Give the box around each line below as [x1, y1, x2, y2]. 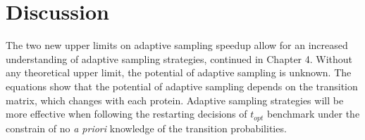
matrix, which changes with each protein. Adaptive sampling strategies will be [6, 92, 344, 107]
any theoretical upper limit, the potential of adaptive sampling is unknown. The [6, 65, 352, 80]
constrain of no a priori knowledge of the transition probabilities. [6, 120, 287, 135]
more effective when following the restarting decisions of [6, 106, 247, 121]
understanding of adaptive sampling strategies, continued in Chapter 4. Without [6, 51, 353, 66]
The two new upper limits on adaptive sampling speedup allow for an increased [6, 38, 348, 52]
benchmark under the [266, 106, 360, 121]
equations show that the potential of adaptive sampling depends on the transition [6, 78, 358, 93]
